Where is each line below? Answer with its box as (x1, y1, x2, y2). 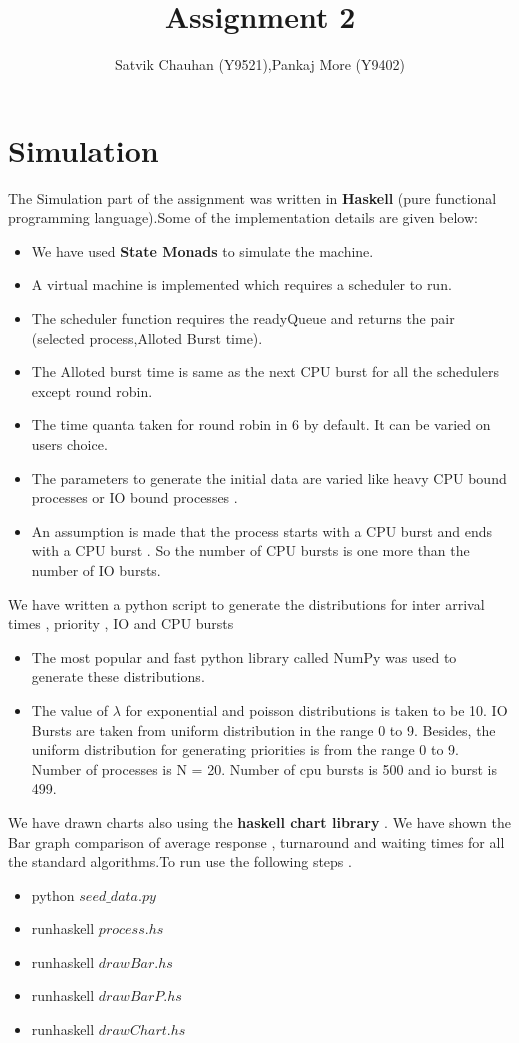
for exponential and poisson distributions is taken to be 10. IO (125, 699, 508, 720)
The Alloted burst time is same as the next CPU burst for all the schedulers (31, 361, 499, 382)
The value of (31, 699, 109, 720)
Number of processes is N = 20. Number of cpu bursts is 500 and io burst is (31, 758, 497, 779)
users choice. (31, 434, 108, 454)
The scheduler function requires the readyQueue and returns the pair (31, 308, 455, 329)
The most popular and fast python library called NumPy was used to (31, 646, 457, 667)
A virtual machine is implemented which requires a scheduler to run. (31, 274, 452, 295)
